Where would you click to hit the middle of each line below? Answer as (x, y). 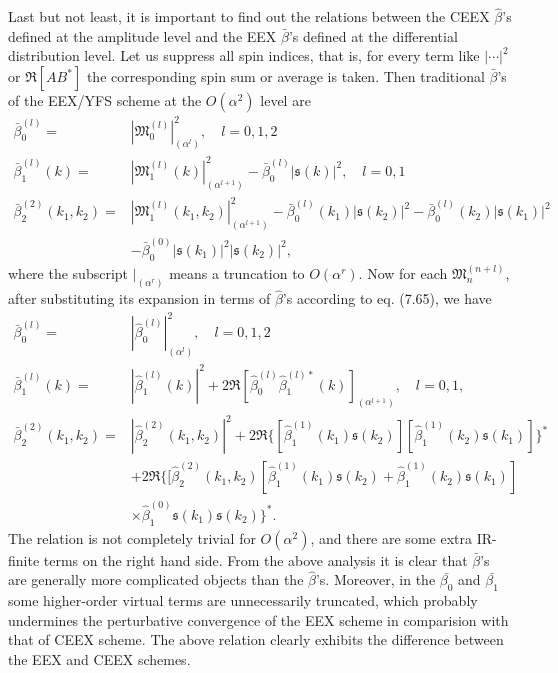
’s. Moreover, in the (375, 579)
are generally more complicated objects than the (156, 579)
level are (285, 100)
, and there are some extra (391, 537)
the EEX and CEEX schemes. (99, 658)
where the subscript (68, 273)
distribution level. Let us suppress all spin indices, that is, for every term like (244, 55)
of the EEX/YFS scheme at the (105, 100)
